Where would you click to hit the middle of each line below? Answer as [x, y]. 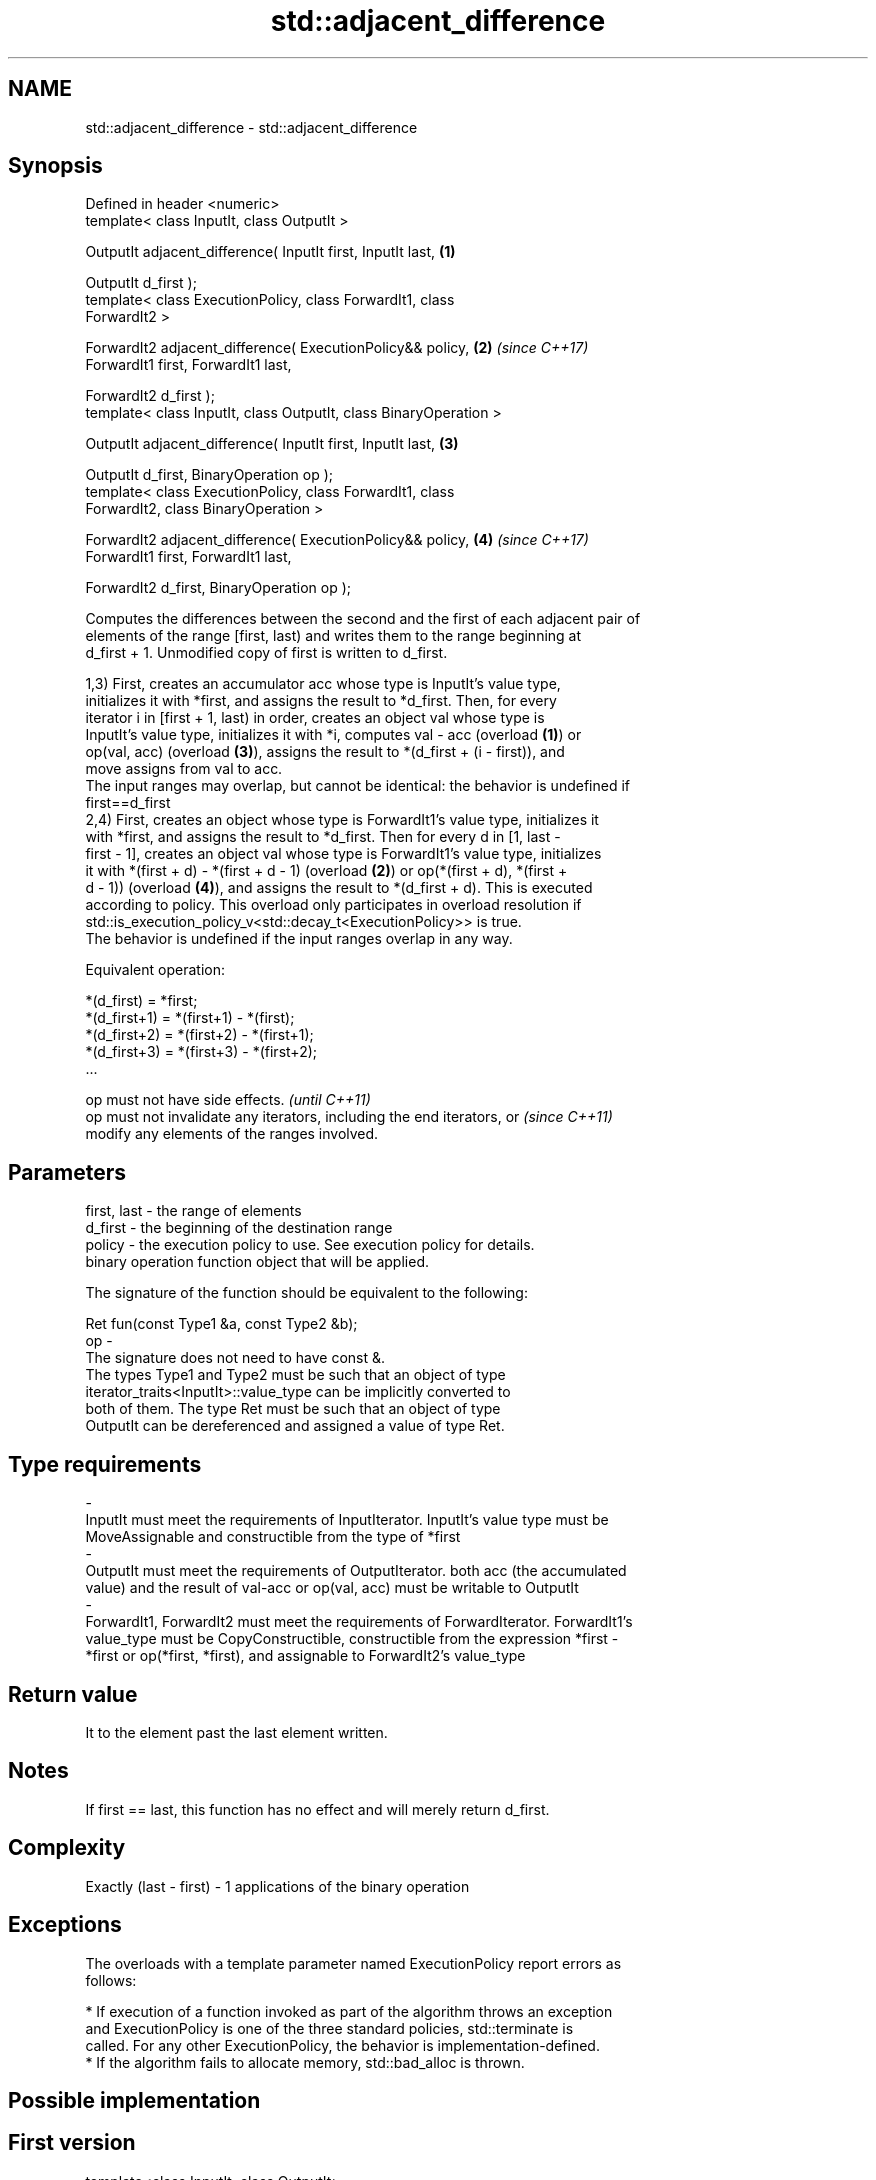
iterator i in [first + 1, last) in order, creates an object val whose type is [315, 718]
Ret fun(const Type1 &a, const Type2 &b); [221, 1324]
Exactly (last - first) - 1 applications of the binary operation [277, 1886]
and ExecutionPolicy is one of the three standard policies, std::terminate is [329, 2028]
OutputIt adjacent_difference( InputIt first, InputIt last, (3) [272, 444]
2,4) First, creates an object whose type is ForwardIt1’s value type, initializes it [342, 820]
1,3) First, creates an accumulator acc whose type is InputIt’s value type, [323, 684]
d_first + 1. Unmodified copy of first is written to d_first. [266, 653]
